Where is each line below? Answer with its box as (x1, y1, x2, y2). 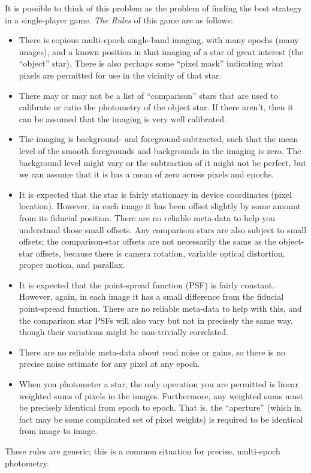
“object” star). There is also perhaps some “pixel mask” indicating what (19, 57, 284, 70)
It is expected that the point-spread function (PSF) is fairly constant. (19, 278, 275, 291)
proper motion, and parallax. (19, 258, 125, 271)
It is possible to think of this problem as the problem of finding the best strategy (5, 2, 302, 14)
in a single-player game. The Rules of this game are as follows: (5, 13, 233, 26)
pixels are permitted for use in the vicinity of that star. (19, 68, 222, 81)
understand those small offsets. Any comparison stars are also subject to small (19, 223, 307, 236)
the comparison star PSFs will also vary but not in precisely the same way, (19, 314, 293, 326)
